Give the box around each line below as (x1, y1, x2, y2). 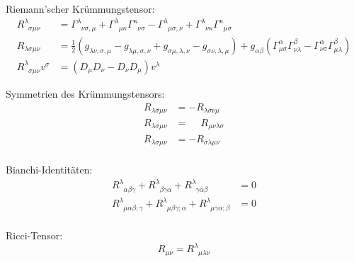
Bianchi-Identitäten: (6, 162, 93, 176)
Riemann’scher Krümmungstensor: (6, 1, 155, 16)
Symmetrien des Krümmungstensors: (6, 86, 165, 101)
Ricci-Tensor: (6, 228, 63, 243)
